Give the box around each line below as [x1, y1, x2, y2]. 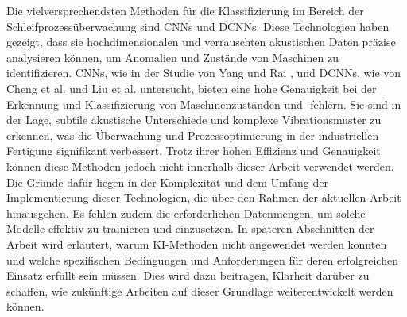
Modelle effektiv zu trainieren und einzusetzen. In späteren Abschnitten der [6, 220, 374, 237]
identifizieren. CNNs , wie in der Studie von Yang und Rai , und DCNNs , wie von [6, 64, 401, 81]
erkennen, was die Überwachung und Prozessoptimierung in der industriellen [6, 126, 379, 143]
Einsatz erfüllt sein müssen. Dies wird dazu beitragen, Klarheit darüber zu [6, 267, 370, 284]
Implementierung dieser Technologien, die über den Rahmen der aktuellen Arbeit [6, 189, 401, 206]
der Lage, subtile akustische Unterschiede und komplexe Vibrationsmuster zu [6, 111, 382, 128]
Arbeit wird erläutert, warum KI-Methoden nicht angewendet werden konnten [6, 235, 387, 252]
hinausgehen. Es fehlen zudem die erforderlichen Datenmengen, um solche [6, 204, 366, 221]
